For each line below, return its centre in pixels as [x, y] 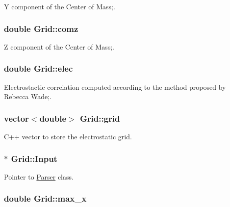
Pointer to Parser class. [39, 176]
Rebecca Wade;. [28, 96]
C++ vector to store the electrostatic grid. [68, 137]
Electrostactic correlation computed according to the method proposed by [115, 87]
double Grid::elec [38, 68]
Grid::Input [34, 158]
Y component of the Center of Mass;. [60, 6]
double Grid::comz [41, 28]
